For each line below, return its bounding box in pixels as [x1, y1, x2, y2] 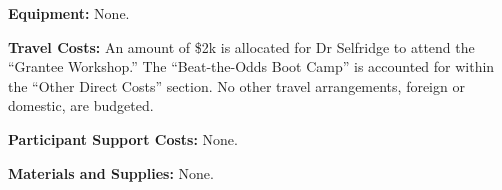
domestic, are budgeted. [8, 95, 154, 116]
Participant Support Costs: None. [8, 128, 238, 149]
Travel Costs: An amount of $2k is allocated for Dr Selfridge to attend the [8, 36, 475, 57]
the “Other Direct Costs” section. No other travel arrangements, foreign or [8, 75, 465, 96]
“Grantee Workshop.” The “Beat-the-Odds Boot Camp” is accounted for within [8, 56, 495, 77]
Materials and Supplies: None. [8, 162, 214, 183]
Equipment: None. [8, 3, 130, 23]
